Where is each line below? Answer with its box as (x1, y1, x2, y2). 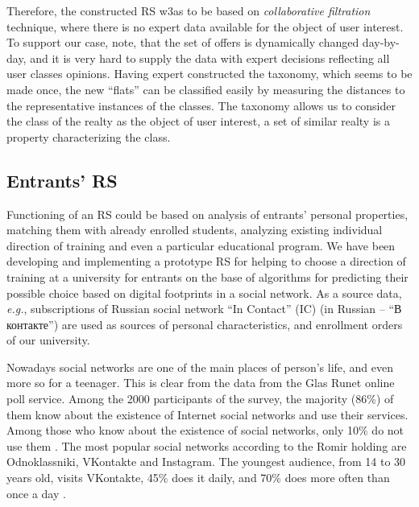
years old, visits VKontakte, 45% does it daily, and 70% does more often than (6, 469, 390, 486)
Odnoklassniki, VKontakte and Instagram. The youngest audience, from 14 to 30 (6, 453, 406, 470)
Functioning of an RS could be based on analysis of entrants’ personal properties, (6, 205, 409, 222)
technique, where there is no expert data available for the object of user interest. (6, 18, 404, 35)
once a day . (6, 484, 66, 501)
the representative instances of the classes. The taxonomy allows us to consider (6, 97, 396, 113)
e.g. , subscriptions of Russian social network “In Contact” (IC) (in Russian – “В (6, 300, 402, 317)
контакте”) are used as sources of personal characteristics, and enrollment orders (6, 315, 403, 332)
